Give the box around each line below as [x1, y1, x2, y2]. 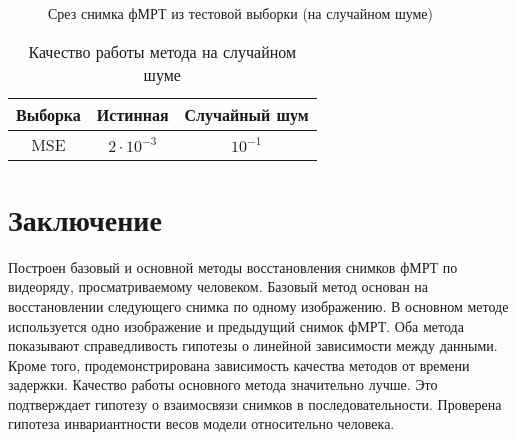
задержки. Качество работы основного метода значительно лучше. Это [8, 374, 438, 395]
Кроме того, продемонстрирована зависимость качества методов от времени [8, 354, 470, 375]
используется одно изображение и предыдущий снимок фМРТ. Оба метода [8, 315, 464, 336]
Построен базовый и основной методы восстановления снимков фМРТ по [8, 256, 458, 277]
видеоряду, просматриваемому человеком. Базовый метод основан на [8, 276, 429, 297]
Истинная [96, 102, 169, 126]
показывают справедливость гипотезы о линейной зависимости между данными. [8, 335, 498, 356]
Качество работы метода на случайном [28, 39, 297, 63]
